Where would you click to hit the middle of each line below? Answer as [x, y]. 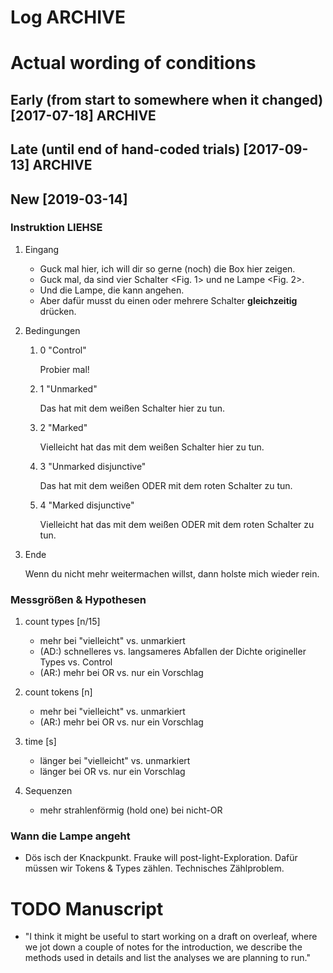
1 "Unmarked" [68, 388]
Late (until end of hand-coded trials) [125, 149]
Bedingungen [52, 330]
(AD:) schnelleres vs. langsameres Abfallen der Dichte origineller [173, 652]
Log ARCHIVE [68, 17]
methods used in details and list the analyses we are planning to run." [168, 958]
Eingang [42, 249]
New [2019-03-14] [69, 199]
